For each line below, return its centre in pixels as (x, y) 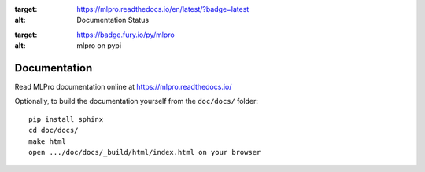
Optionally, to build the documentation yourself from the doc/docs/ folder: (137, 101)
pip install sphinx (66, 119)
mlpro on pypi (99, 46)
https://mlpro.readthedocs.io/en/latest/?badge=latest (163, 9)
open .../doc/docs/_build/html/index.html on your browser (145, 152)
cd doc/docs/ (54, 130)
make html (47, 141)
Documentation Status (113, 20)
